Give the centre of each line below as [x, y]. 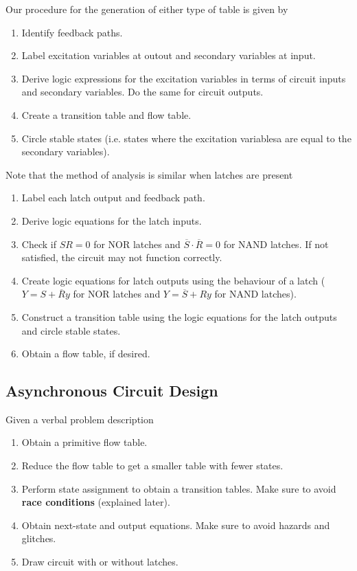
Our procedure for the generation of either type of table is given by [147, 9]
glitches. [39, 538]
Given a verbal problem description [80, 419]
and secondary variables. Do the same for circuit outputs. [142, 92]
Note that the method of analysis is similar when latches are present [149, 174]
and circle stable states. [71, 330]
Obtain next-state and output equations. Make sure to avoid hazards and [176, 525]
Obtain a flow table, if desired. [86, 354]
